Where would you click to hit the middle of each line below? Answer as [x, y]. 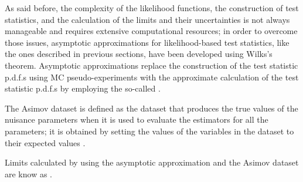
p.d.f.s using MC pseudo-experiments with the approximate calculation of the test [152, 77]
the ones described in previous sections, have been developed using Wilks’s [139, 54]
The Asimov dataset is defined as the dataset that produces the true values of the [151, 108]
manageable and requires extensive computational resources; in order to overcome [151, 31]
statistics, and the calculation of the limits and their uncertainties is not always [147, 19]
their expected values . [45, 142]
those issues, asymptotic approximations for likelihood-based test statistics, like [147, 42]
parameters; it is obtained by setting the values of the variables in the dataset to [149, 131]
